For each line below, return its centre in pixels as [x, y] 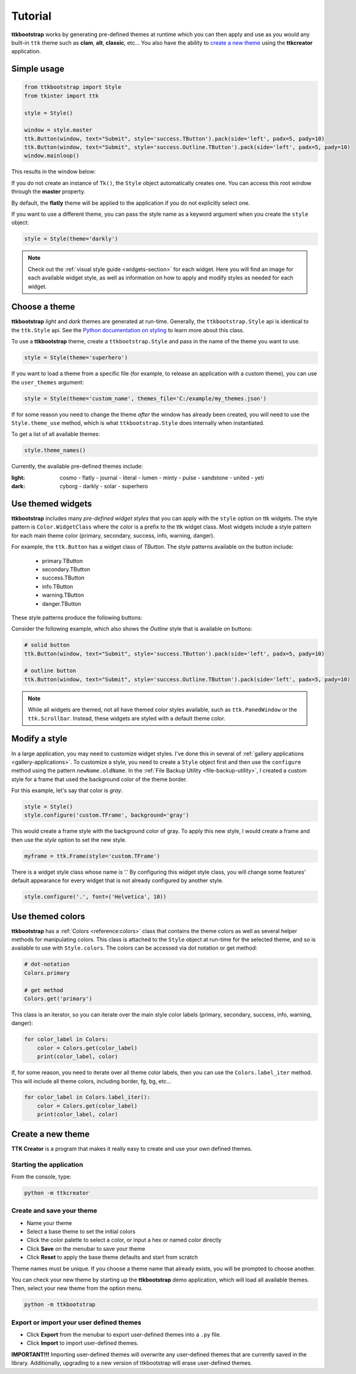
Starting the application [47, 1164]
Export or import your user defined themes [76, 1322]
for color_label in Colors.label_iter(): [87, 1097]
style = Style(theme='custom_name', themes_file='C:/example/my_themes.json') [145, 398]
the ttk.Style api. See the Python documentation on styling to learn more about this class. [128, 330]
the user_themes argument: [47, 382]
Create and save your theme [54, 1211]
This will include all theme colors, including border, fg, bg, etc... [91, 1081]
